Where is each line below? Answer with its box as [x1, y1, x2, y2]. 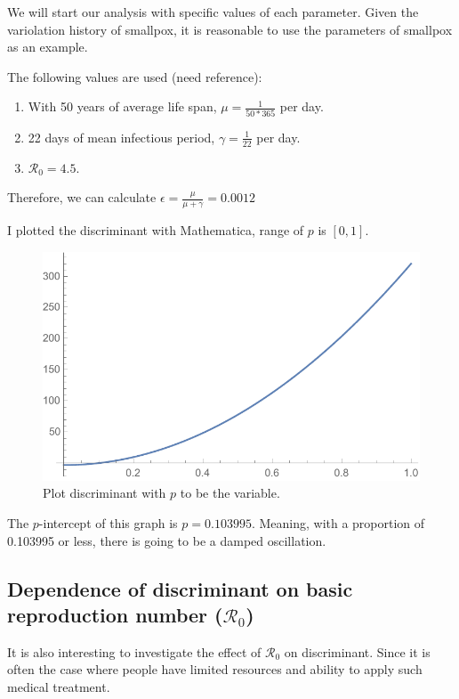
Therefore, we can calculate [7, 188, 157, 207]
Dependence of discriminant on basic [7, 574, 353, 602]
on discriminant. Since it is [284, 642, 431, 661]
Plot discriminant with [43, 484, 166, 502]
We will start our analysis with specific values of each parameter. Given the [7, 3, 419, 20]
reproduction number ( [7, 600, 223, 628]
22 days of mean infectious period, [28, 127, 215, 146]
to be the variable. [180, 484, 280, 502]
